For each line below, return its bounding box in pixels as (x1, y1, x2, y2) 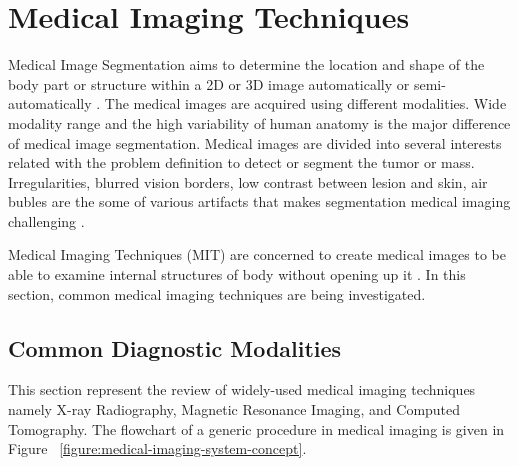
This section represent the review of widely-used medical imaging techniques (8, 379, 476, 400)
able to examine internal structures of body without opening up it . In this (8, 264, 466, 285)
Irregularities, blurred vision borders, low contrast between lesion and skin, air (8, 171, 488, 192)
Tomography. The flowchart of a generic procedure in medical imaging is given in (8, 418, 505, 439)
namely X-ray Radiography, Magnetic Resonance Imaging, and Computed (8, 399, 461, 420)
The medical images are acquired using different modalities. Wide (104, 93, 507, 114)
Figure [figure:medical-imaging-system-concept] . (8, 438, 307, 459)
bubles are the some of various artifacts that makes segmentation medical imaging (8, 191, 511, 212)
